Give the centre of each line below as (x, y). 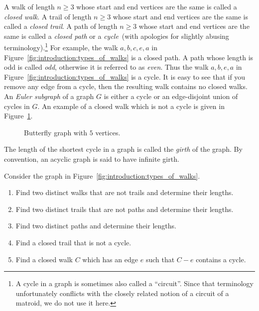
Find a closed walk (44, 259)
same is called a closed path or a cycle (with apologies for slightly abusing (117, 36)
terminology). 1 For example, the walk (61, 47)
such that (160, 259)
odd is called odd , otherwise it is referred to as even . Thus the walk (106, 67)
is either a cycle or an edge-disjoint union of (171, 96)
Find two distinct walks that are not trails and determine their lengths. (125, 192)
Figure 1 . (18, 116)
